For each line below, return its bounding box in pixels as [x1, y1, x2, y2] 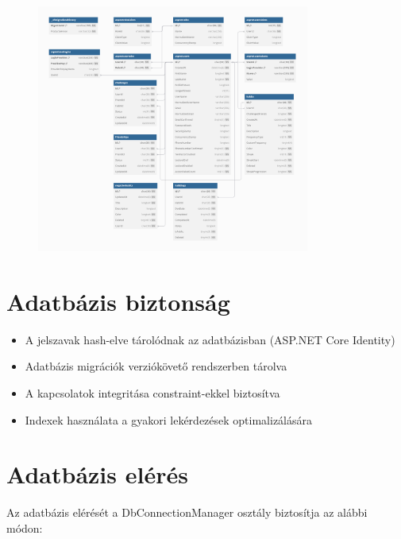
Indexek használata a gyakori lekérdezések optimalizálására [25, 411, 313, 428]
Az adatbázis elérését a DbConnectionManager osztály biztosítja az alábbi [6, 504, 368, 521]
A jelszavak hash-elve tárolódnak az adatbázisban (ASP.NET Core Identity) [25, 331, 395, 347]
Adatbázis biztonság [6, 285, 230, 317]
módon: [6, 519, 43, 536]
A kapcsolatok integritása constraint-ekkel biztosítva [25, 384, 280, 401]
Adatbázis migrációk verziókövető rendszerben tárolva [25, 358, 287, 374]
